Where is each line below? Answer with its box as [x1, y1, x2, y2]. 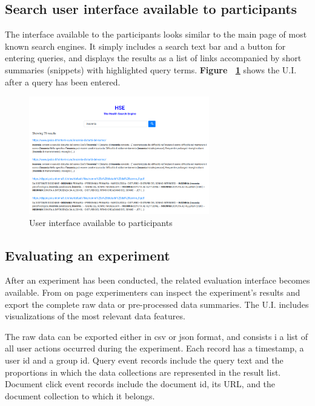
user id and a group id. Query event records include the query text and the [5, 354, 283, 367]
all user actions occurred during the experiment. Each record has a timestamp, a [5, 342, 304, 354]
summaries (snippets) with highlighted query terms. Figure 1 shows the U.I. [5, 63, 297, 76]
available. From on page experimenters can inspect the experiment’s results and [5, 286, 300, 299]
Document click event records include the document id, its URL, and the [5, 378, 276, 390]
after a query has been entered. [5, 75, 121, 88]
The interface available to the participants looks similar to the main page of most [5, 28, 307, 41]
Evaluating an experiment [5, 245, 170, 264]
